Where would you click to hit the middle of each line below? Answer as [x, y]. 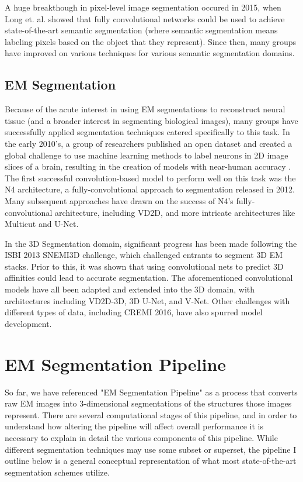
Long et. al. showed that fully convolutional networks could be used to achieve [145, 18]
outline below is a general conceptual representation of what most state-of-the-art [151, 461]
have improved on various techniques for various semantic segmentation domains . [150, 53]
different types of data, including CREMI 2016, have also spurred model [134, 312]
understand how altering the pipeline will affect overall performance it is [134, 426]
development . [28, 323]
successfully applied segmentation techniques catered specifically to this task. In [147, 132]
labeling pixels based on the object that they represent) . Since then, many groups [151, 41]
